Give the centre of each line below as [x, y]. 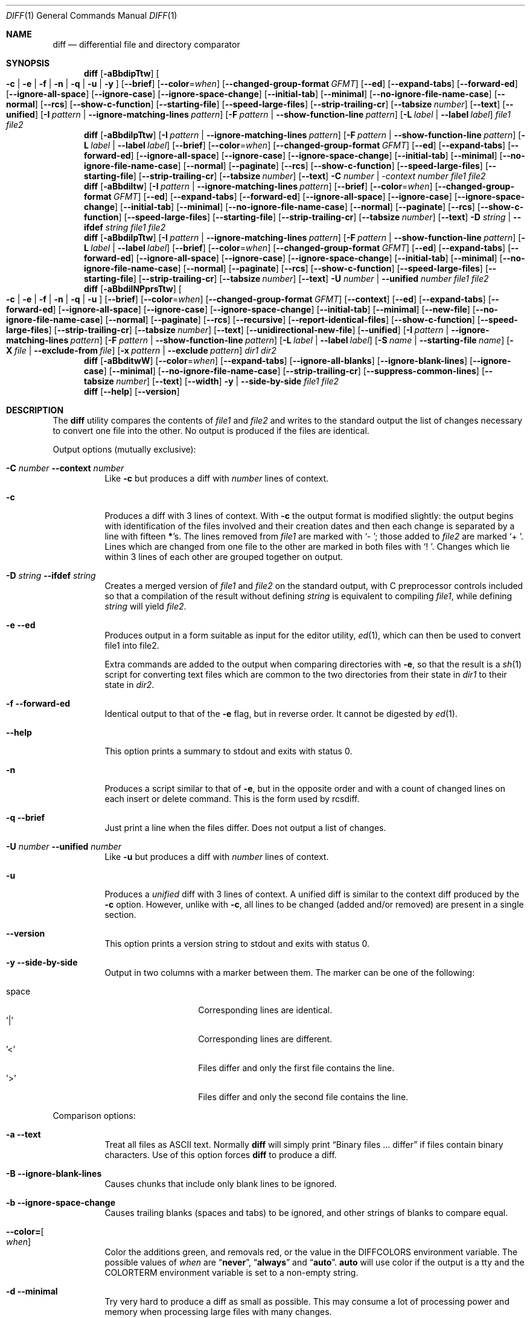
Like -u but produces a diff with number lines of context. [217, 857]
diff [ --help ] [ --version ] [132, 391]
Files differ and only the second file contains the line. [303, 1097]
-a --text [24, 1134]
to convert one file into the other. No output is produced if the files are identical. [211, 431]
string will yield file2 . [145, 606]
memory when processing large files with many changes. [218, 1312]
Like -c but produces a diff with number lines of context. [217, 478]
